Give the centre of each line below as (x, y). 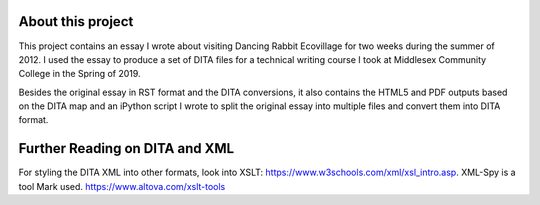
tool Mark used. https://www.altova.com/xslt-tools (122, 186)
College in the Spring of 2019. (79, 74)
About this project (76, 21)
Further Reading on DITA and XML (126, 148)
